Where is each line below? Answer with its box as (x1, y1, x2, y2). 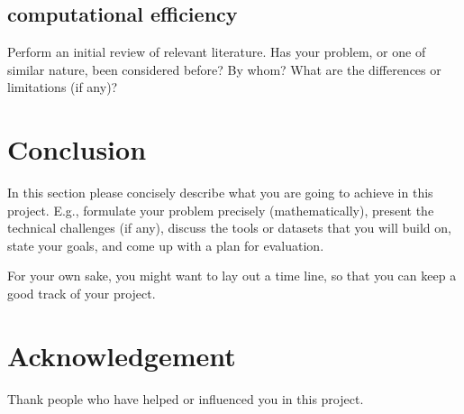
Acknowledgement (7, 336, 236, 373)
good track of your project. (7, 284, 156, 303)
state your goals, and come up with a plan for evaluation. (7, 235, 324, 254)
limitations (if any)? (7, 78, 118, 97)
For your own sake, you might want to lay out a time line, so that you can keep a (7, 266, 457, 285)
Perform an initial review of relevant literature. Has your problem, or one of (7, 42, 426, 61)
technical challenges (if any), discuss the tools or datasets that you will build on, (7, 218, 451, 237)
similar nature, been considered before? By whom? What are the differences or (7, 60, 441, 78)
